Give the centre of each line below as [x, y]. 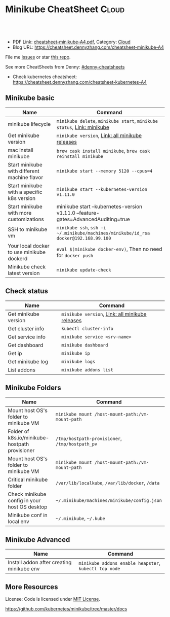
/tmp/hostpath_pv [76, 444]
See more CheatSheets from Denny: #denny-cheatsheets [65, 66]
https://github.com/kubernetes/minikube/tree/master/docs [66, 609]
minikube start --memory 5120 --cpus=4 [104, 171]
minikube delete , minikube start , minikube [107, 121]
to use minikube [27, 252]
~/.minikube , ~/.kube [80, 519]
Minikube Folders [33, 387]
